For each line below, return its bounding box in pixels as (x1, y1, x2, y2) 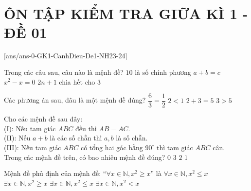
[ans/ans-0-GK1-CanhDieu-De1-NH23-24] (4, 51, 127, 61)
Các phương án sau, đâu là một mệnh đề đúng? (4, 95, 146, 105)
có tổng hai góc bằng (80, 142, 143, 152)
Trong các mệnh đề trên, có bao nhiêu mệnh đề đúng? (4, 152, 165, 162)
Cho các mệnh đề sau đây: (4, 114, 83, 124)
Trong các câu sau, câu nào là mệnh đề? (4, 67, 124, 77)
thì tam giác (157, 142, 193, 152)
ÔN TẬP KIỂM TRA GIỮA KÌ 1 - (4, 3, 248, 23)
